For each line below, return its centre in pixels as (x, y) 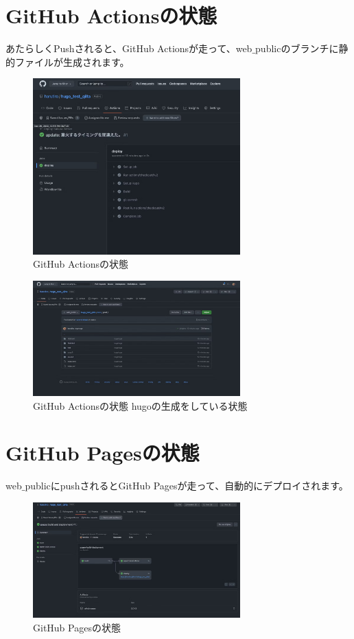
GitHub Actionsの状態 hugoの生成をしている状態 (140, 405)
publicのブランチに (297, 48)
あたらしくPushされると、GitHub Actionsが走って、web (129, 48)
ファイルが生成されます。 (72, 61)
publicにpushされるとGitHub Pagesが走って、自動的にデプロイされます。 (187, 486)
